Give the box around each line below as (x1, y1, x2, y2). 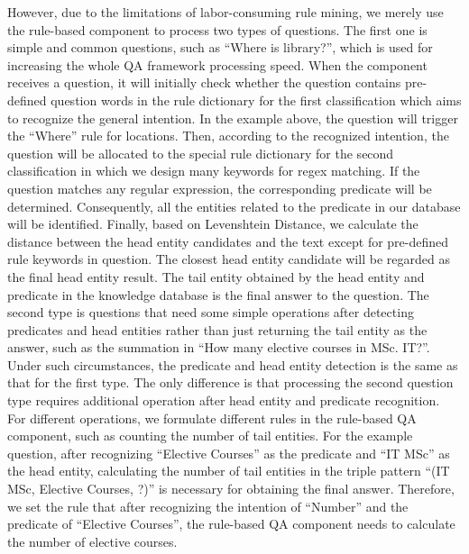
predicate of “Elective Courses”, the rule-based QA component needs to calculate (7, 514, 455, 533)
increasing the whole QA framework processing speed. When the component (7, 55, 428, 74)
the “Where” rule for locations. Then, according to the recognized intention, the (7, 126, 449, 145)
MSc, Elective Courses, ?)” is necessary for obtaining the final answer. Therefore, (7, 479, 455, 498)
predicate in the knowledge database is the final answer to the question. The (7, 285, 429, 304)
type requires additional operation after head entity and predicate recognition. (7, 391, 440, 410)
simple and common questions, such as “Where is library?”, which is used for (7, 38, 433, 57)
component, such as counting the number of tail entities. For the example (7, 426, 413, 445)
